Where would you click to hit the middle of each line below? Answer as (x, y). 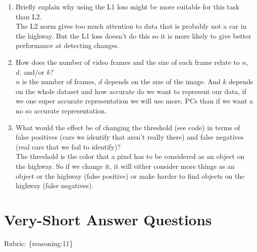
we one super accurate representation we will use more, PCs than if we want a (134, 101)
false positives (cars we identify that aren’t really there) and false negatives (130, 137)
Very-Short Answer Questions (108, 219)
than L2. (29, 16)
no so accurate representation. (61, 110)
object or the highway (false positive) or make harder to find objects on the (130, 176)
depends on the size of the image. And (162, 81)
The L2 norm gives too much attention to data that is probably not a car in (131, 26)
